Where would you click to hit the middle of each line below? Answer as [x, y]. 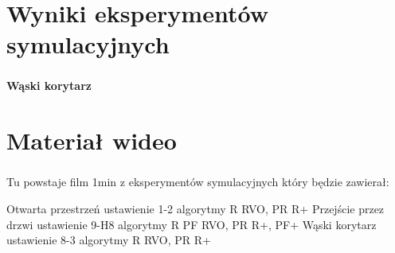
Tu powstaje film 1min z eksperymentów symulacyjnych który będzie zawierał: [198, 182]
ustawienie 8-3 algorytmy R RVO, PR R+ [109, 240]
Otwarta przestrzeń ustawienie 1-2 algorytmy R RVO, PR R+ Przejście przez [196, 208]
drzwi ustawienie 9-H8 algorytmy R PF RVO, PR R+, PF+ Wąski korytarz [192, 224]
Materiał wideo [92, 140]
